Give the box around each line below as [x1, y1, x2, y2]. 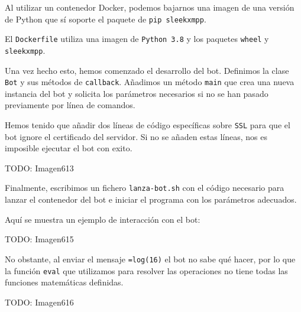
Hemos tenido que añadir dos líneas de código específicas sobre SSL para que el [5, 119, 290, 131]
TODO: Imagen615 [5, 233, 74, 245]
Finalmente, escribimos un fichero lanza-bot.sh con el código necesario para [5, 181, 284, 194]
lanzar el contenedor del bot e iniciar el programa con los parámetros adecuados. [5, 193, 297, 206]
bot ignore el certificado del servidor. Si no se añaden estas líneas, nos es [5, 130, 267, 142]
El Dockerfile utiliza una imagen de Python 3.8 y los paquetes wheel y [5, 32, 269, 45]
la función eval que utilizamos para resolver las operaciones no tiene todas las [5, 264, 288, 277]
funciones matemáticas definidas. [5, 276, 124, 288]
